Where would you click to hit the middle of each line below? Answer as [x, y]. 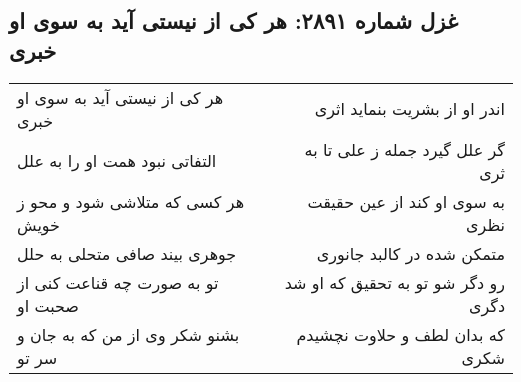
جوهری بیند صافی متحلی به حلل [127, 253]
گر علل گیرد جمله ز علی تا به [404, 149]
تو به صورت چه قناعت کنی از [118, 282]
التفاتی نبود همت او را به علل [117, 161]
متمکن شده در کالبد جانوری [410, 253]
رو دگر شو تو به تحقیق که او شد [394, 282]
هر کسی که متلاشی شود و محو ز [131, 201]
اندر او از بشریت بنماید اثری [409, 109]
